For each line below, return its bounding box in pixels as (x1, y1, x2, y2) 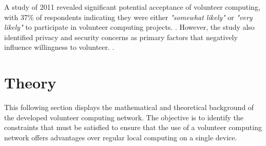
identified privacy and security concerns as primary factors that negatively (4, 31, 238, 42)
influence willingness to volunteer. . (4, 42, 115, 52)
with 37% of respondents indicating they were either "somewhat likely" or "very (4, 11, 253, 22)
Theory (4, 72, 56, 93)
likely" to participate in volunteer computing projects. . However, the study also (4, 22, 255, 32)
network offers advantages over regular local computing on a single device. (4, 132, 237, 142)
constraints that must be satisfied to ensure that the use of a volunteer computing (4, 122, 262, 133)
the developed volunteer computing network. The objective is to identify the (4, 112, 244, 122)
